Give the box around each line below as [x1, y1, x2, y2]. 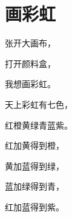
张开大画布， [5, 37, 56, 49]
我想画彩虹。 [5, 77, 56, 90]
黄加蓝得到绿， [5, 159, 64, 172]
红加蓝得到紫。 [5, 200, 64, 213]
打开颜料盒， [5, 57, 56, 69]
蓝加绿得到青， [5, 180, 64, 193]
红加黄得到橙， [5, 139, 64, 152]
